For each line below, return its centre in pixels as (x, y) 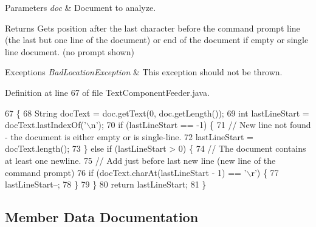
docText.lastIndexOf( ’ (46, 125)
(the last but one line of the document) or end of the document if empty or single (157, 40)
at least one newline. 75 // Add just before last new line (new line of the (140, 160)
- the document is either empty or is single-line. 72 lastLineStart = (129, 136)
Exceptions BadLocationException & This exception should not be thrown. (144, 72)
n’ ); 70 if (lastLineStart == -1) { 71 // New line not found (201, 125)
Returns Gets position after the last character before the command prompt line (153, 28)
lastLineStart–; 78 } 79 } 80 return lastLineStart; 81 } (106, 184)
